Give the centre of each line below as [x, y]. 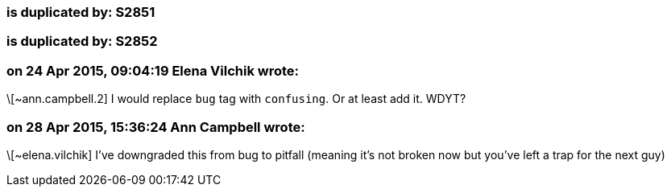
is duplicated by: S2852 [82, 41]
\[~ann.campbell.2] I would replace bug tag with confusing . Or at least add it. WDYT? [236, 99]
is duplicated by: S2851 [81, 12]
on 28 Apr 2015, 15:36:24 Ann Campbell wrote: [156, 127]
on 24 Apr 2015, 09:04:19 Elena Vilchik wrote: [153, 70]
